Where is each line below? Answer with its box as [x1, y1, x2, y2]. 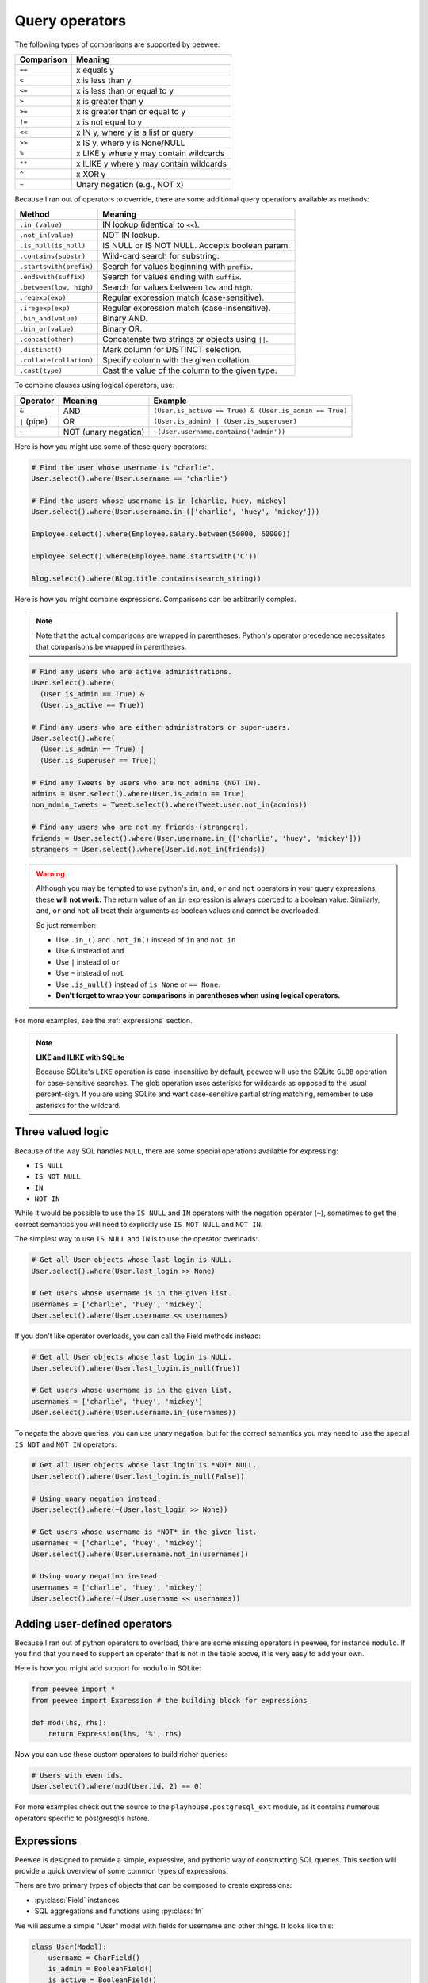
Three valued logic [14, 1125, 109, 1138]
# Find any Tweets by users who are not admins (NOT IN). [31, 778, 262, 787]
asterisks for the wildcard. [36, 1100, 121, 1110]
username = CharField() [48, 1953, 140, 1962]
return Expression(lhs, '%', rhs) [48, 1729, 182, 1738]
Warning [36, 869, 65, 878]
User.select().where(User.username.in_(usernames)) [31, 1408, 237, 1417]
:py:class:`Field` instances [34, 1895, 120, 1904]
